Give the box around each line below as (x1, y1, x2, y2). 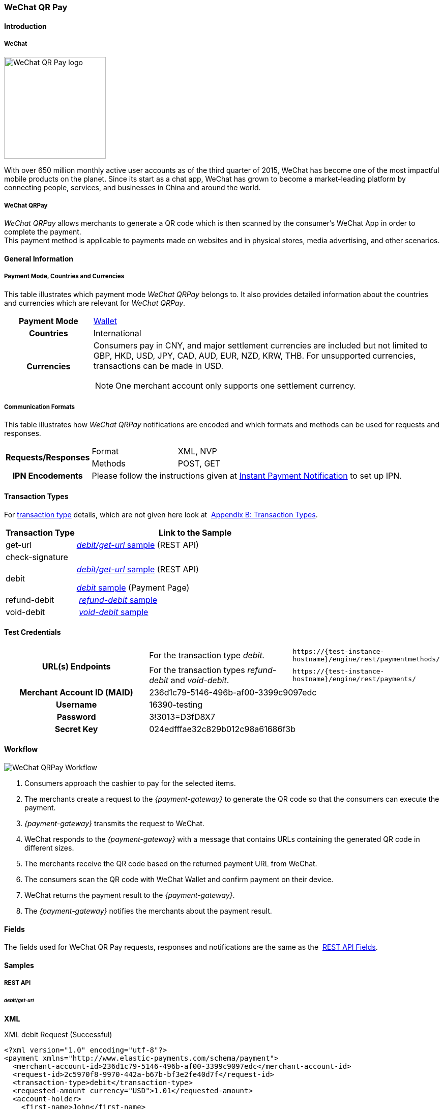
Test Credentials (4, 628, 61, 637)
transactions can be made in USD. (93, 360, 224, 371)
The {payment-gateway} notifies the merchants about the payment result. (24, 907, 272, 915)
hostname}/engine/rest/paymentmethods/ (292, 655, 440, 663)
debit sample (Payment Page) (76, 582, 190, 593)
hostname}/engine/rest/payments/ (292, 675, 417, 683)
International (93, 328, 141, 338)
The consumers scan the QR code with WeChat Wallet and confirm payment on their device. (24, 875, 334, 884)
